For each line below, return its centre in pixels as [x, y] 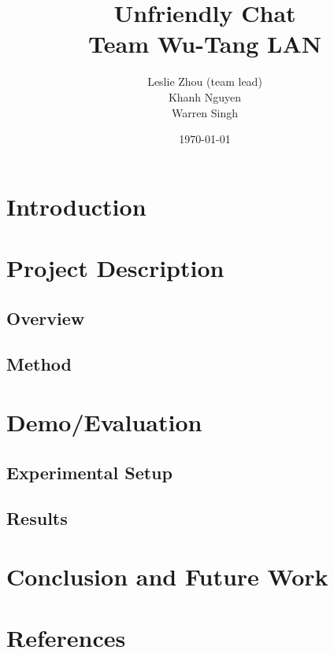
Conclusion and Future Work [167, 576]
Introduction [76, 206]
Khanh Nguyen [205, 96]
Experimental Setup [89, 472]
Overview [46, 318]
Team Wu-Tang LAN [205, 44]
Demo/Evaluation [104, 422]
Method [39, 364]
